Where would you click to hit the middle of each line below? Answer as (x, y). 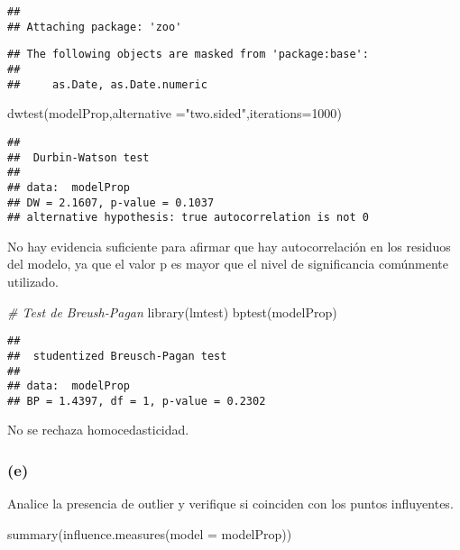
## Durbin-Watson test (78, 157)
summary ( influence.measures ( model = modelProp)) (150, 533)
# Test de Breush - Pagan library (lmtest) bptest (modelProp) (172, 312)
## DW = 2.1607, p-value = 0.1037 (111, 202)
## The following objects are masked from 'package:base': (188, 55)
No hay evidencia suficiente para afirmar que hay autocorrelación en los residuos (229, 246)
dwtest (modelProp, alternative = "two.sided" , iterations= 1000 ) (175, 113)
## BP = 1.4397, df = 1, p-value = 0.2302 (137, 401)
